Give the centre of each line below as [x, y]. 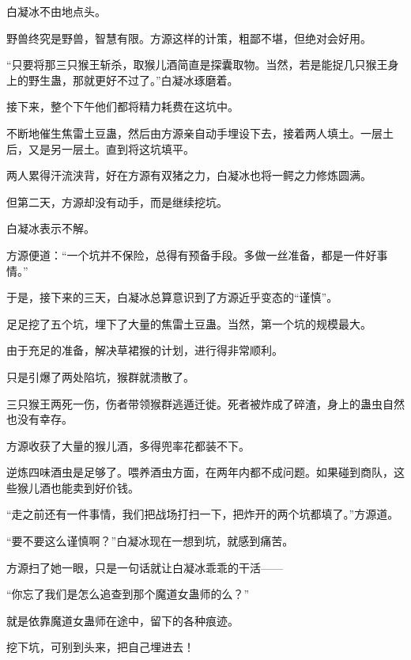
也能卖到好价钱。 [94, 487]
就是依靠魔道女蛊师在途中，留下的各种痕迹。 [123, 620]
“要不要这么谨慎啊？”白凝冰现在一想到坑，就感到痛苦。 [150, 541]
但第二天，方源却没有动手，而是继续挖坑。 [117, 201]
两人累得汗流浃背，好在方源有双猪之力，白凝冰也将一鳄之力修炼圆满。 [189, 175]
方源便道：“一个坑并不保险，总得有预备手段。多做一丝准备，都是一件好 [192, 254]
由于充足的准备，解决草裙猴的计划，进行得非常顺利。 [145, 350]
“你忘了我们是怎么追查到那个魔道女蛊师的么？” [128, 594]
